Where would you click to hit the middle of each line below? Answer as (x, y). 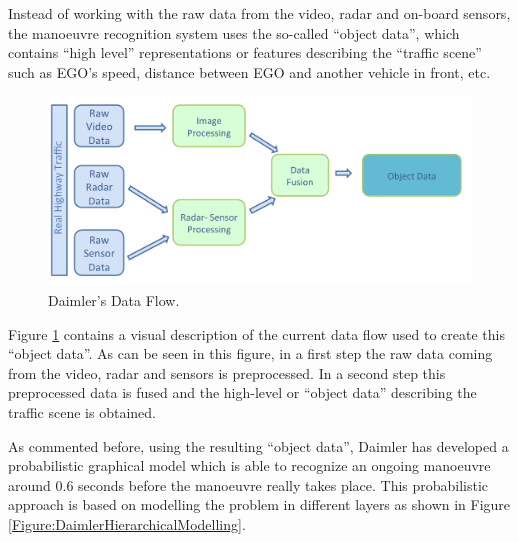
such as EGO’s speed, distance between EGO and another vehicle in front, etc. (249, 71)
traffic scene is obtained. (82, 411)
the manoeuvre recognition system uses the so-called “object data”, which (234, 32)
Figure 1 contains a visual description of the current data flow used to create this (256, 333)
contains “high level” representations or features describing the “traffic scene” (245, 52)
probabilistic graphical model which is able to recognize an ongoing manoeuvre (249, 465)
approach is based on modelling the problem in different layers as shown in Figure (259, 504)
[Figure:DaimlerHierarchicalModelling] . (127, 523)
